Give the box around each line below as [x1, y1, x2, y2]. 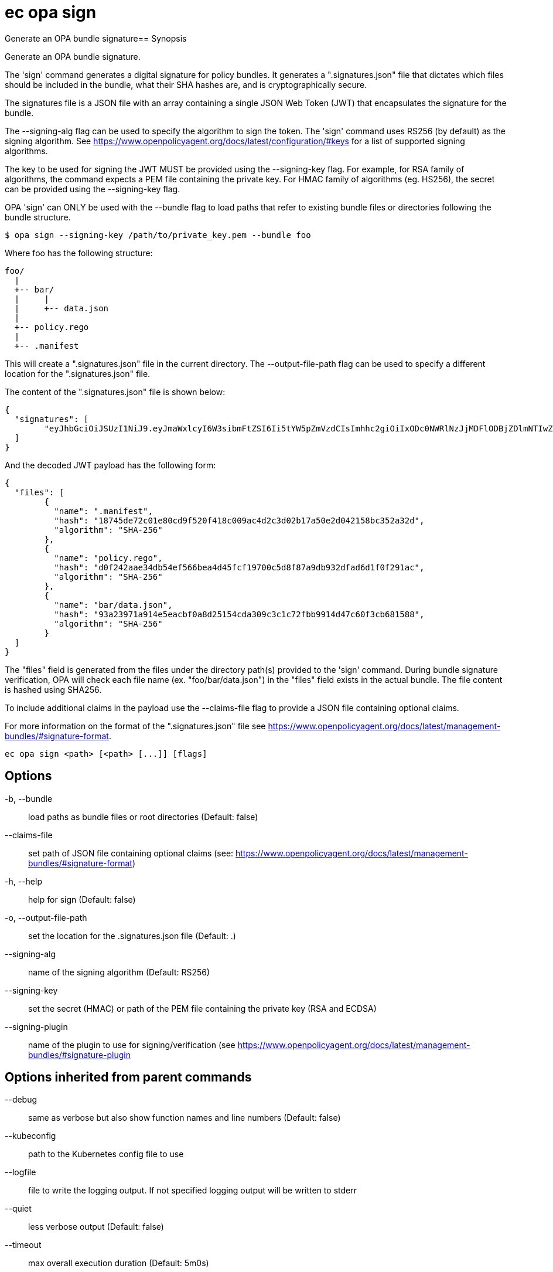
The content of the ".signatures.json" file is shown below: [5, 386, 226, 397]
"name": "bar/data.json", [54, 600, 173, 610]
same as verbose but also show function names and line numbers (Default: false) [28, 1113, 341, 1123]
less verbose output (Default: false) [28, 1222, 164, 1232]
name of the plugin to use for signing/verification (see [28, 1039, 235, 1050]
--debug [5, 1094, 37, 1105]
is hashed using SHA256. [5, 684, 102, 695]
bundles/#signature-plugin [28, 1049, 131, 1060]
